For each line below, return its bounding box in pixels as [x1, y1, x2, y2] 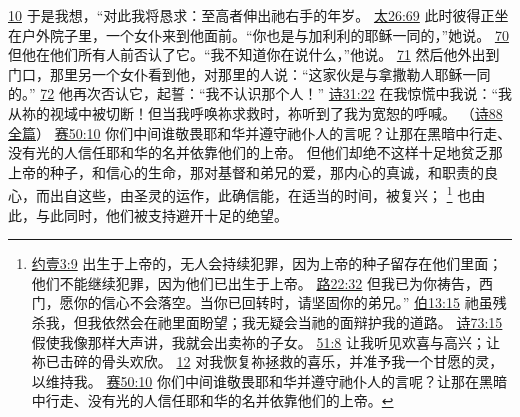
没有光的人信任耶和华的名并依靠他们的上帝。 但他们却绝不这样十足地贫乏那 [8, 142, 503, 163]
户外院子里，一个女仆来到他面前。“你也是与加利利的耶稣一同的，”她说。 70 [21, 24, 509, 45]
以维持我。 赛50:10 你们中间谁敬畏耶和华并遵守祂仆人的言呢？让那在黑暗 [31, 370, 508, 391]
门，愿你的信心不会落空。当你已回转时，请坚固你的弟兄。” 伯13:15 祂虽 [31, 292, 493, 313]
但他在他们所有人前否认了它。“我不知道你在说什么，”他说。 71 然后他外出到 [8, 44, 500, 65]
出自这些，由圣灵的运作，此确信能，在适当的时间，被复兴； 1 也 [49, 182, 472, 205]
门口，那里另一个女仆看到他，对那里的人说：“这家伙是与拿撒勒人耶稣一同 [8, 63, 491, 84]
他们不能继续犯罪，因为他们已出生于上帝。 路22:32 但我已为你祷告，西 [31, 272, 494, 293]
